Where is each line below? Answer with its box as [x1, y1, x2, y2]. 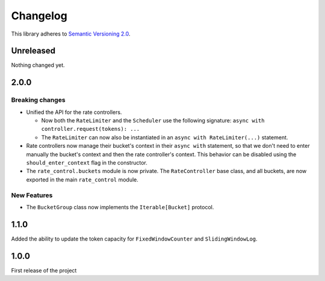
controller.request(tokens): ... [41, 125, 140, 133]
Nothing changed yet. [11, 62, 66, 69]
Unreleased [11, 46, 56, 56]
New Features [11, 191, 53, 199]
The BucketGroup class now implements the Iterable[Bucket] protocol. [26, 203, 214, 210]
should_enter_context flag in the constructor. [26, 159, 147, 166]
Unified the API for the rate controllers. [26, 109, 122, 116]
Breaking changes [11, 96, 66, 104]
